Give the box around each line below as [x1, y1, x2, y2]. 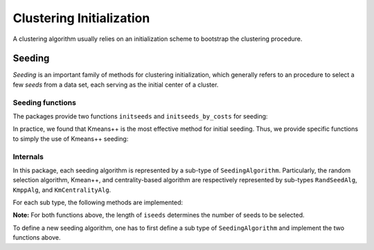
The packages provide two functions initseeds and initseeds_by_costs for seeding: [12, 111, 268, 120]
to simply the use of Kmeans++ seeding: [12, 134, 129, 143]
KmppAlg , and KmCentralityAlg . [12, 186, 112, 194]
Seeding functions [12, 98, 76, 107]
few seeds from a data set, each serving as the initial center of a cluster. [12, 80, 219, 89]
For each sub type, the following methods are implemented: [12, 198, 184, 207]
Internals [12, 152, 44, 161]
